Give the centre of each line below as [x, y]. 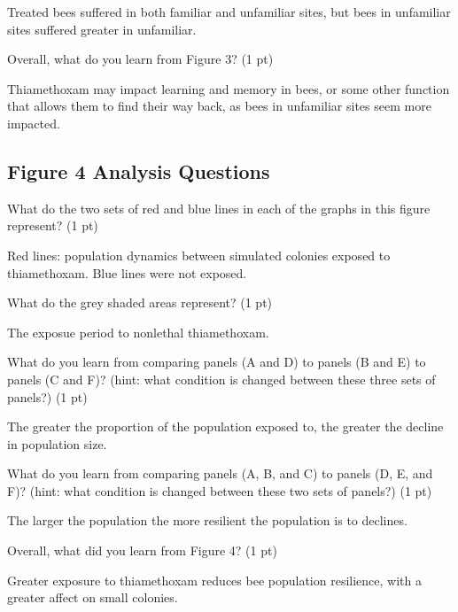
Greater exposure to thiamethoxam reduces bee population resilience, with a [214, 580]
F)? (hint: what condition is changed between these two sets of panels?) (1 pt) [220, 490]
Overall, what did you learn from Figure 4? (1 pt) [142, 550]
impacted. [34, 123]
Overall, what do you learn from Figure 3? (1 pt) [140, 59]
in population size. [57, 443]
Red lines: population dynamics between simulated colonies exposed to [199, 255]
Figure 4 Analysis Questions [139, 170]
